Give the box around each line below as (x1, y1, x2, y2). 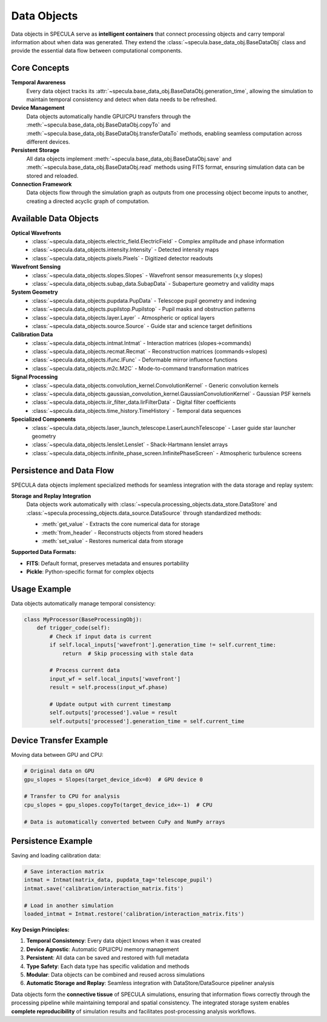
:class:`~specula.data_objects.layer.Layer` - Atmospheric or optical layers (31, 314, 215, 321)
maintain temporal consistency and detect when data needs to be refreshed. (26, 96, 217, 103)
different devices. (26, 138, 70, 145)
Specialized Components (11, 415, 76, 423)
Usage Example (11, 584, 71, 594)
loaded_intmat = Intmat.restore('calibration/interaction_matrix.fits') (24, 911, 245, 917)
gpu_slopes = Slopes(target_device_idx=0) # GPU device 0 (24, 776, 203, 783)
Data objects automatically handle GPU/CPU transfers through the (26, 113, 191, 120)
